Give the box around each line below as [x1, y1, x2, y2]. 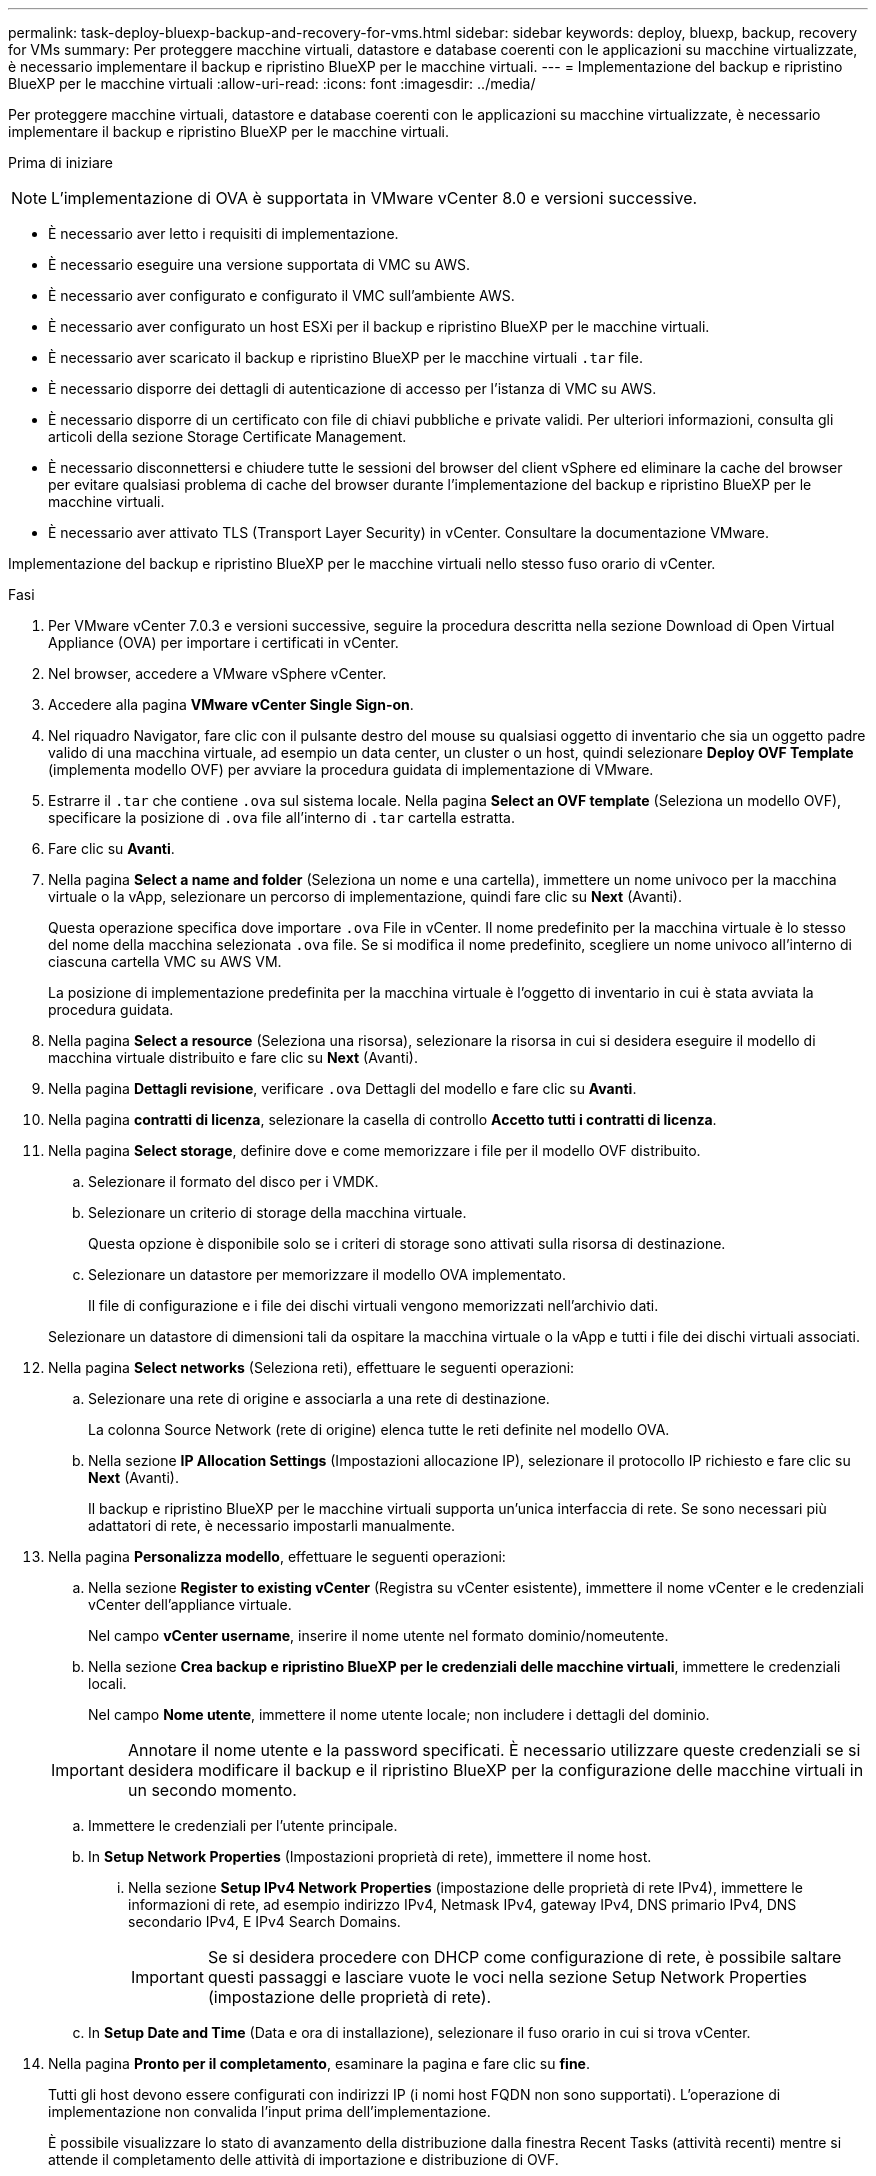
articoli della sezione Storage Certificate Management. [48, 428, 407, 445]
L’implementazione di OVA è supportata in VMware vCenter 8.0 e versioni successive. [51, 188, 698, 208]
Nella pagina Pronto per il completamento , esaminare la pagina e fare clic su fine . [48, 2055, 591, 2072]
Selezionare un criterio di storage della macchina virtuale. [88, 1204, 467, 1221]
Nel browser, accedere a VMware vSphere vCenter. [48, 665, 387, 682]
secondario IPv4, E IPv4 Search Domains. [128, 1913, 401, 1930]
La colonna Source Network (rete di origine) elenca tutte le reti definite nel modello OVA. [88, 1421, 670, 1438]
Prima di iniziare [8, 154, 113, 171]
